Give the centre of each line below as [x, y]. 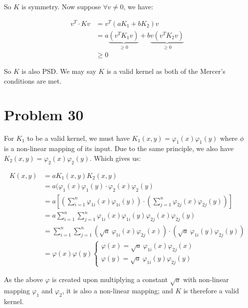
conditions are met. [33, 80]
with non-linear [206, 279]
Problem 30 [44, 114]
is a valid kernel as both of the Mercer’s [166, 71]
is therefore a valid [211, 290]
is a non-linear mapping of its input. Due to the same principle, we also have [119, 148]
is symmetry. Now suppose [61, 6]
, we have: [138, 6]
